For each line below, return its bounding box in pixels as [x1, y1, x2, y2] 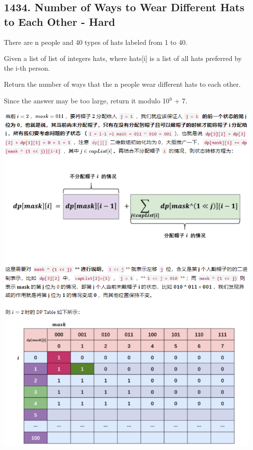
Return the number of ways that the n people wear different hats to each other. [4, 79, 241, 89]
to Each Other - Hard [4, 14, 115, 29]
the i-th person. [4, 62, 50, 73]
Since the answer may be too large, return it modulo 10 [4, 95, 170, 105]
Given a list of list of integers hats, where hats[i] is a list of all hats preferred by [4, 53, 242, 63]
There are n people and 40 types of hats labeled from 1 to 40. [4, 37, 188, 47]
